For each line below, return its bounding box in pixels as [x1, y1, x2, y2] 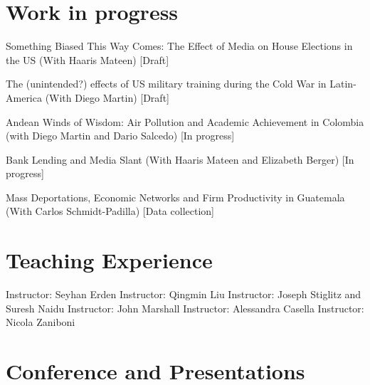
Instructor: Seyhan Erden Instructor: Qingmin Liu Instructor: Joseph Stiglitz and [6, 287, 361, 302]
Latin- [329, 76, 356, 91]
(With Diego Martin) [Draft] [45, 90, 169, 105]
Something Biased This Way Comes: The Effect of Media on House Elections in [6, 38, 353, 53]
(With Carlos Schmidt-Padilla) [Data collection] [6, 204, 214, 218]
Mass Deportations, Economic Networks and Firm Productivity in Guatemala [6, 189, 345, 204]
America [6, 90, 42, 105]
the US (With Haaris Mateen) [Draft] [6, 52, 169, 67]
